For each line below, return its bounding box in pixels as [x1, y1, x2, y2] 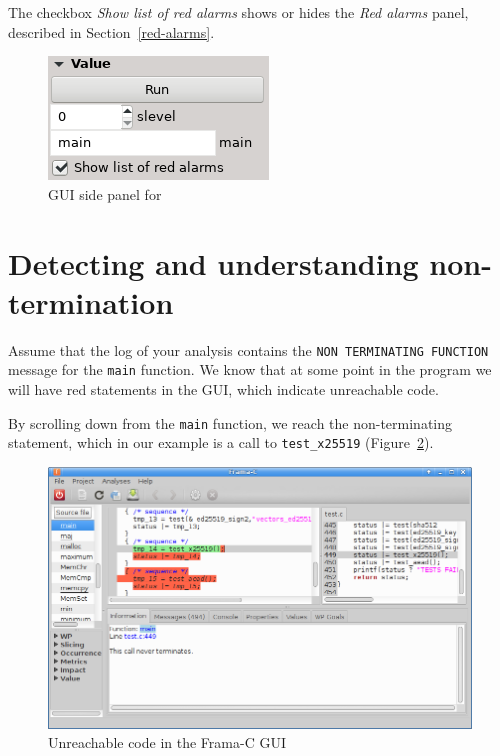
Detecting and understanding [8, 242, 419, 283]
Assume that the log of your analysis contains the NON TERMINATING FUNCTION [8, 339, 489, 360]
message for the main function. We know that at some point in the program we [8, 359, 492, 380]
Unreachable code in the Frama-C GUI [48, 732, 286, 753]
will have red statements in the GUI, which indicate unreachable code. [8, 379, 439, 399]
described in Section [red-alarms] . [8, 21, 215, 42]
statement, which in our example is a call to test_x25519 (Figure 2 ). [8, 432, 434, 453]
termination [8, 281, 174, 322]
